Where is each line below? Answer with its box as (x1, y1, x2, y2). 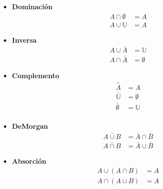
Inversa (12, 34, 37, 45)
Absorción (12, 156, 46, 166)
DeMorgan (12, 121, 48, 131)
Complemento (12, 70, 59, 80)
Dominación (12, 1, 53, 11)
